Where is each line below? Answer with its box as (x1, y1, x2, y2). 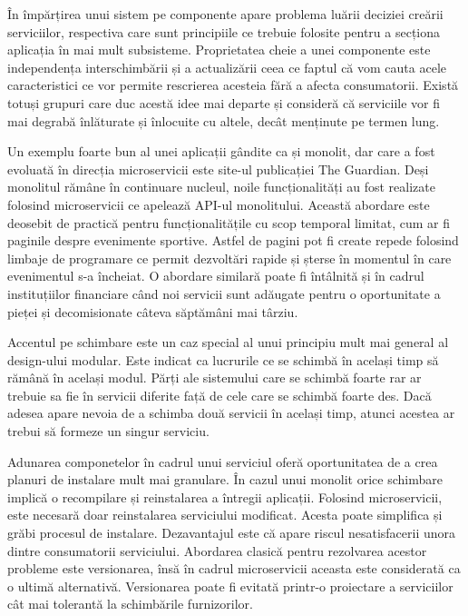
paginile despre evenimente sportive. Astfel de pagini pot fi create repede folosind (7, 231, 459, 250)
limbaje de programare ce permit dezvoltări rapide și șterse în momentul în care (7, 248, 452, 267)
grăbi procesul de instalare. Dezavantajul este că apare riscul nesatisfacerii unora (7, 523, 456, 542)
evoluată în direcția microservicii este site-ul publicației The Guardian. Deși (7, 159, 429, 178)
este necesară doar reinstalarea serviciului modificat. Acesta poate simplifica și (7, 505, 443, 524)
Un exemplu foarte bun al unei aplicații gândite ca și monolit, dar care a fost (7, 142, 435, 161)
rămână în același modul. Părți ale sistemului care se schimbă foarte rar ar (7, 368, 422, 387)
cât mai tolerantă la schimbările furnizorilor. (7, 594, 253, 613)
